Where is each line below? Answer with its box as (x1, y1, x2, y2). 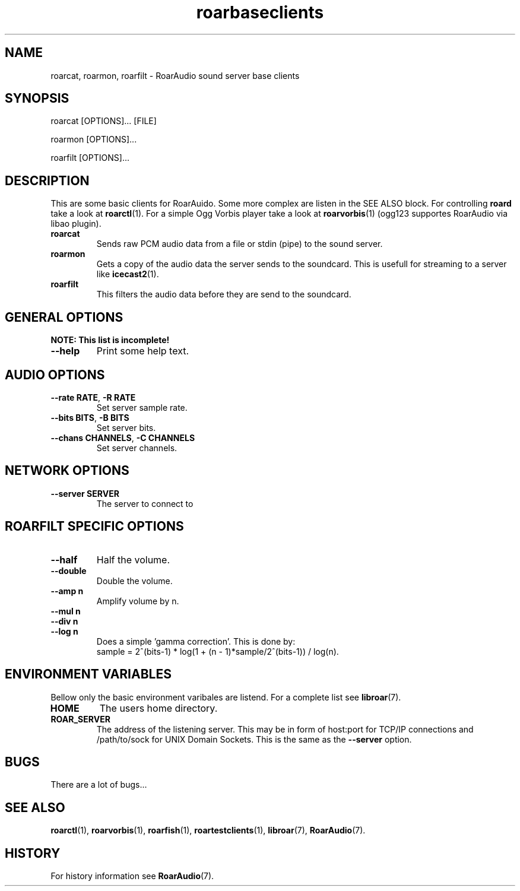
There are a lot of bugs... (50, 779, 147, 790)
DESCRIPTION (5, 173, 90, 188)
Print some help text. (96, 345, 189, 357)
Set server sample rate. (96, 402, 188, 413)
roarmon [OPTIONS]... (50, 134, 137, 145)
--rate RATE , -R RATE (50, 392, 136, 402)
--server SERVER (50, 488, 119, 499)
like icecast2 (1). (96, 269, 159, 280)
